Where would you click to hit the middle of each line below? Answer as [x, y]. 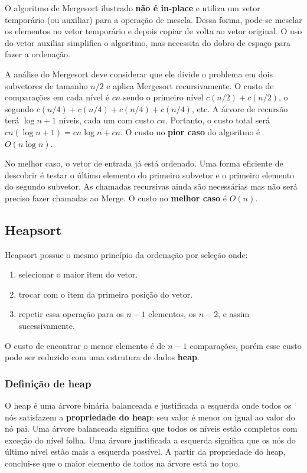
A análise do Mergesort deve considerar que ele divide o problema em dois [139, 74]
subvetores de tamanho [46, 85]
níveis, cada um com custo [106, 120]
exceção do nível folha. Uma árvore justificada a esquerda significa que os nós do [150, 440]
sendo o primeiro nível [163, 97]
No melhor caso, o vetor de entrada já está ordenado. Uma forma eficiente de [144, 163]
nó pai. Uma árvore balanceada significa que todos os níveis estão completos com [151, 428]
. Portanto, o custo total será [217, 120]
